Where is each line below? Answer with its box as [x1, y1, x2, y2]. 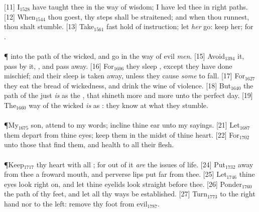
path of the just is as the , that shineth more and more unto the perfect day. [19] [4, 90, 253, 100]
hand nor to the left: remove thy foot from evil [4, 198, 148, 208]
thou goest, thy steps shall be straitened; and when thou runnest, [48, 11, 249, 22]
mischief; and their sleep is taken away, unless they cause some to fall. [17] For [4, 70, 245, 81]
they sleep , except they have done [126, 60, 232, 71]
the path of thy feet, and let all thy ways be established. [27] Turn [4, 188, 208, 199]
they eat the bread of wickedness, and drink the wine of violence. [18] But [4, 80, 231, 90]
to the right [220, 188, 255, 199]
